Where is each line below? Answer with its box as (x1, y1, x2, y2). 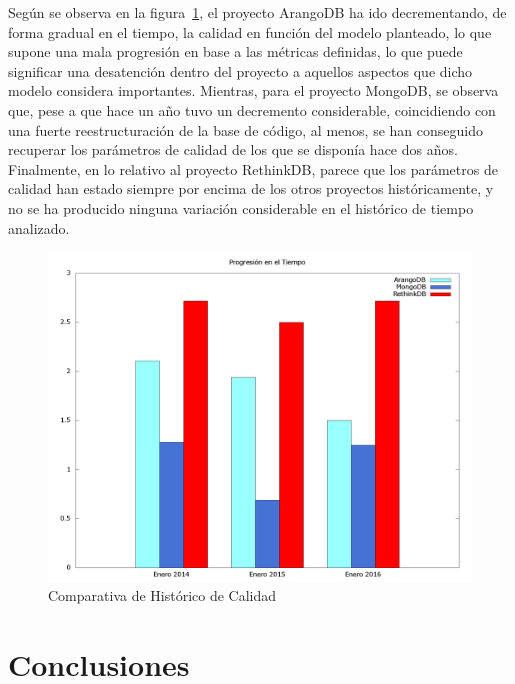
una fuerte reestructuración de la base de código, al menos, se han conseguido (8, 119, 483, 140)
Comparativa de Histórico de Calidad (48, 585, 277, 606)
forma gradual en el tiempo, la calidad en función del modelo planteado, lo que (8, 21, 492, 42)
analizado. (8, 217, 70, 238)
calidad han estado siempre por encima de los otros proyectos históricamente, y (8, 178, 494, 199)
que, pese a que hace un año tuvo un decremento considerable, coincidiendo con (8, 99, 496, 120)
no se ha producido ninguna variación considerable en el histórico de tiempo (8, 197, 474, 218)
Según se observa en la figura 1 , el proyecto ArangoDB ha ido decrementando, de (8, 2, 507, 22)
